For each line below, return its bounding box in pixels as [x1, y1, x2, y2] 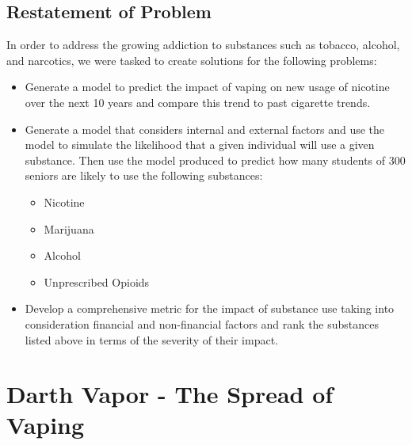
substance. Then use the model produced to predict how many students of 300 [25, 151, 406, 168]
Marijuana [44, 220, 94, 237]
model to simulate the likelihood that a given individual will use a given [25, 136, 375, 153]
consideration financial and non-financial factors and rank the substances [25, 315, 380, 332]
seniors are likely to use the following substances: [25, 167, 263, 184]
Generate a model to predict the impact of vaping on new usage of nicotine [25, 78, 390, 95]
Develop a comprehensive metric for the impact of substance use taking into [25, 300, 395, 317]
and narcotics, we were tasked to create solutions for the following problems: [6, 51, 377, 68]
